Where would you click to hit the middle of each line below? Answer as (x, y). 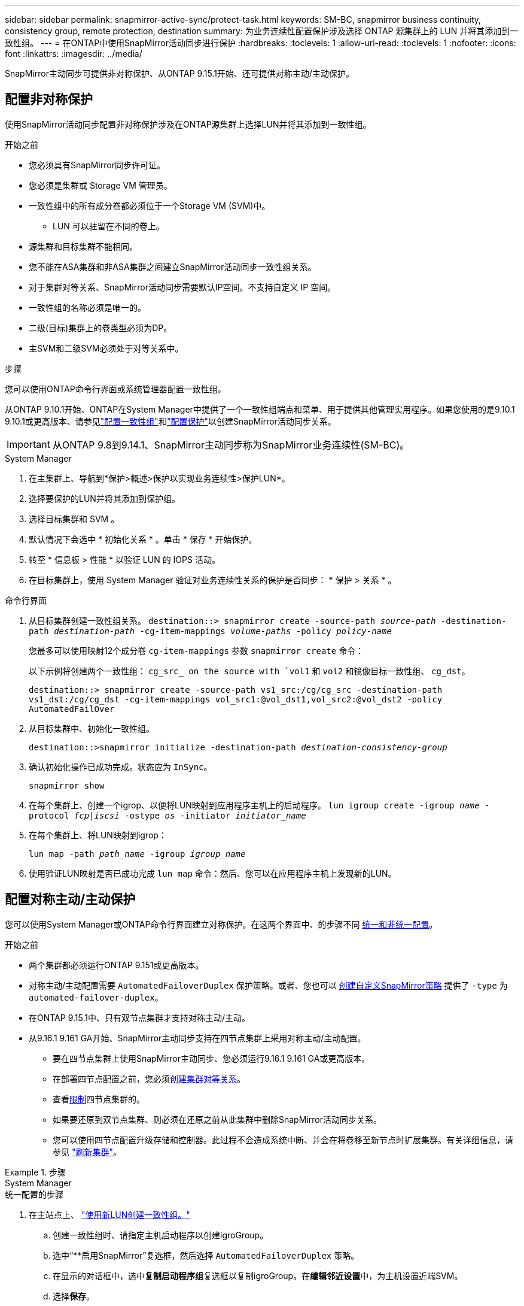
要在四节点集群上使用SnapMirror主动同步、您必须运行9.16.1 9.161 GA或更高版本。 (211, 1058)
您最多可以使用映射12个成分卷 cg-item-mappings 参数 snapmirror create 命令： (196, 650)
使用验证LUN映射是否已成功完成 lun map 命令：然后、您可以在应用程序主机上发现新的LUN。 (213, 873)
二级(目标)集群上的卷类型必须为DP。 (100, 328)
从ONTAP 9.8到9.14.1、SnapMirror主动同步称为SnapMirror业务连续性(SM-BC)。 (231, 445)
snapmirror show (67, 785)
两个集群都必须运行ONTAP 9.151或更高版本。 (116, 965)
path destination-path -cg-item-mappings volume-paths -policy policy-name (210, 631)
